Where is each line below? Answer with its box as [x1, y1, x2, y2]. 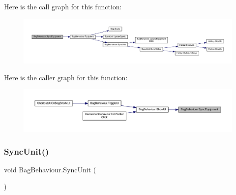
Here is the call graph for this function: [4, 1, 122, 11]
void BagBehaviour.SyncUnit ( [4, 164, 96, 175]
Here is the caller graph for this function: [4, 72, 128, 82]
